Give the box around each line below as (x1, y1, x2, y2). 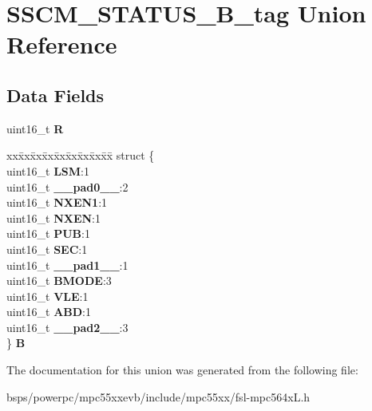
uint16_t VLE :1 (6, 287, 89, 304)
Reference (6, 28, 117, 61)
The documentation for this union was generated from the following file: (6, 362, 358, 378)
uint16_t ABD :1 (6, 303, 91, 320)
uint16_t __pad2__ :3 (6, 318, 129, 335)
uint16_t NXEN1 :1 (6, 194, 108, 211)
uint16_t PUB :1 (6, 225, 90, 242)
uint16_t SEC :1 (6, 240, 88, 257)
